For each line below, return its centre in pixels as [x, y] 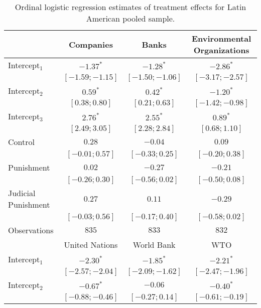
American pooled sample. [130, 18]
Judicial [22, 193]
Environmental [221, 38]
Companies [91, 44]
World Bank [154, 245]
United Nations [91, 245]
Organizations [221, 50]
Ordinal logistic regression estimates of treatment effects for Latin [130, 7]
